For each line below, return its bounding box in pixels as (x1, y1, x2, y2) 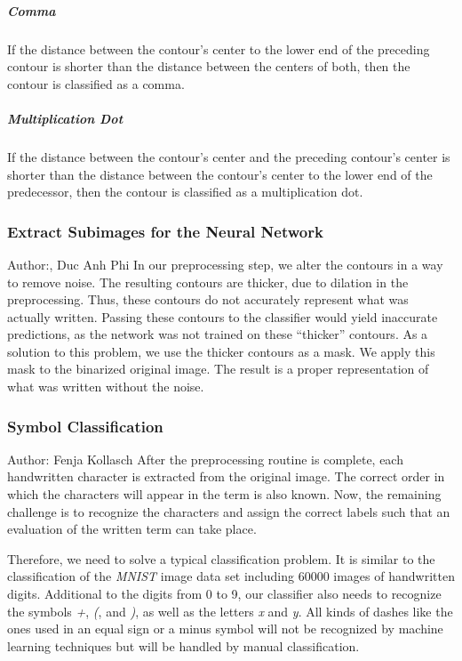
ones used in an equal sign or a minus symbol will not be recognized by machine (7, 619, 443, 638)
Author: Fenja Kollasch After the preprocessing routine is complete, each (7, 449, 403, 468)
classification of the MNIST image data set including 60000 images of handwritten (7, 567, 455, 585)
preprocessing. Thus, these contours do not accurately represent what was (7, 290, 409, 309)
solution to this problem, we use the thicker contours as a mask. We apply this (7, 342, 435, 360)
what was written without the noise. (7, 377, 204, 396)
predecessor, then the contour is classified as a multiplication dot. (7, 182, 363, 201)
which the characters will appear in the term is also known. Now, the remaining (7, 485, 442, 504)
